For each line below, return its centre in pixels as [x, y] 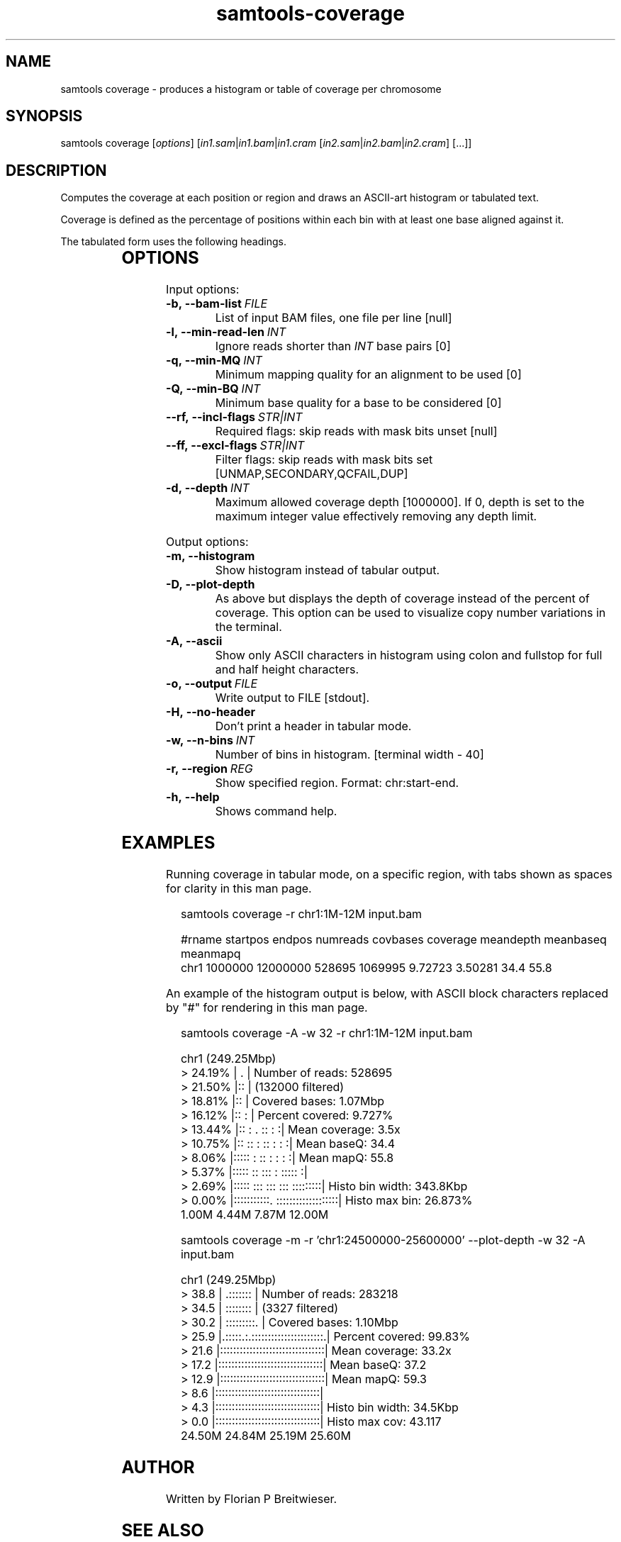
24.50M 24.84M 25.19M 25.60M [265, 1436]
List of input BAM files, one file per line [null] [334, 318]
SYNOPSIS [44, 116]
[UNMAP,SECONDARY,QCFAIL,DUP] [312, 474]
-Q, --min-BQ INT [213, 389]
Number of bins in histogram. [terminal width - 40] [349, 755]
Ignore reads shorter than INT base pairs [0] [333, 346]
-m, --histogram [211, 556]
